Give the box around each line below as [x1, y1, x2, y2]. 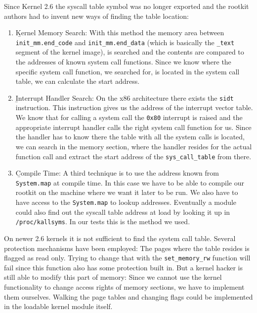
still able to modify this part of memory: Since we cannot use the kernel [4, 272, 222, 282]
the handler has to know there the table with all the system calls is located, [15, 131, 245, 142]
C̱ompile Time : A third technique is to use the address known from [15, 168, 219, 178]
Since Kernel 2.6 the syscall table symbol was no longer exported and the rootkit [4, 1, 249, 11]
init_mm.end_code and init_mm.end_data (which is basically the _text [15, 37, 235, 47]
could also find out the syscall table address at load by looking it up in [15, 206, 230, 217]
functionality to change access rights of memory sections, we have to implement [4, 281, 245, 292]
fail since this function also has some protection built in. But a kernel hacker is [4, 262, 243, 272]
